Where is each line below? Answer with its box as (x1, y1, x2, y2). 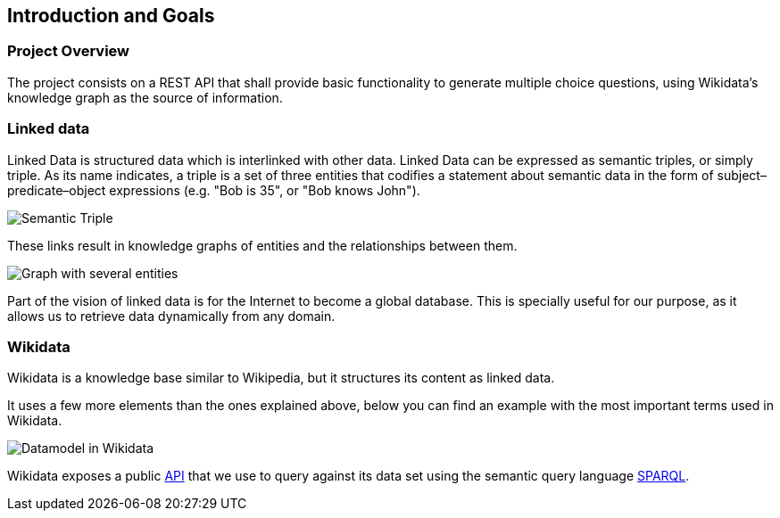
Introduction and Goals (7, 4, 215, 27)
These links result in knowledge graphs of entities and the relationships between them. (7, 237, 518, 253)
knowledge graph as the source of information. (7, 89, 283, 105)
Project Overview (7, 42, 130, 61)
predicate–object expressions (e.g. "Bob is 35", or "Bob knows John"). (7, 182, 420, 198)
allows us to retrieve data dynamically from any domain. (7, 308, 336, 324)
